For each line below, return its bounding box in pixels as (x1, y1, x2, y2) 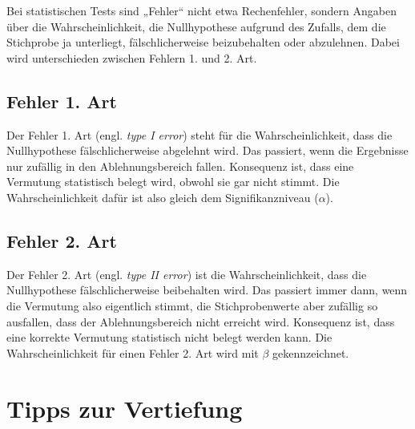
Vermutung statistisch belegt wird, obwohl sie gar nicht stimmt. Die (6, 173, 340, 190)
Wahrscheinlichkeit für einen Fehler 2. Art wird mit (6, 344, 259, 361)
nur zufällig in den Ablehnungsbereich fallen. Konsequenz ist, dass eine (6, 157, 354, 174)
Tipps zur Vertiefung (6, 391, 243, 424)
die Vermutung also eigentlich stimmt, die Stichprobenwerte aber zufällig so (6, 297, 378, 314)
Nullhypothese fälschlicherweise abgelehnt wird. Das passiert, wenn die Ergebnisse (6, 142, 409, 159)
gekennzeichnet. (272, 344, 349, 361)
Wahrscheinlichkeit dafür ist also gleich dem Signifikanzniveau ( (6, 188, 319, 205)
